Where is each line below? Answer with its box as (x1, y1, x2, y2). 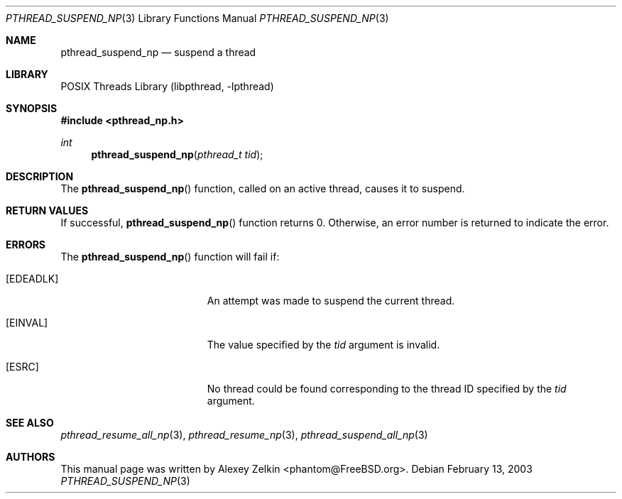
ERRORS (6, 238, 46, 251)
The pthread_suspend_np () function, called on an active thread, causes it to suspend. (60, 182, 465, 194)
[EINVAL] (6, 317, 48, 329)
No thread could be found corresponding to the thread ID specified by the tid (207, 383, 567, 395)
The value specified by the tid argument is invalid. (207, 339, 440, 351)
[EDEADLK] (6, 273, 59, 285)
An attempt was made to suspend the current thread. (207, 295, 455, 307)
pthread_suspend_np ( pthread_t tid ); (91, 148, 263, 160)
